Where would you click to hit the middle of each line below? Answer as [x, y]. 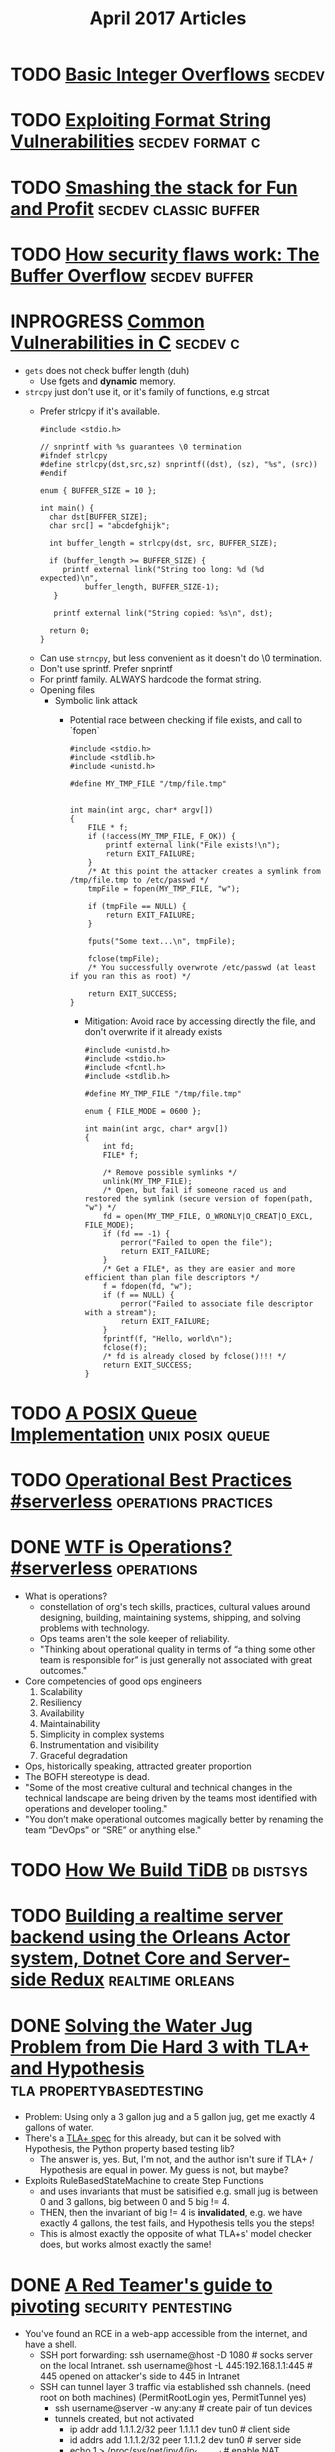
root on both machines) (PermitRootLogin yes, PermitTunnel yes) [173, 2398]
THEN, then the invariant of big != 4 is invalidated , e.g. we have [171, 2213]
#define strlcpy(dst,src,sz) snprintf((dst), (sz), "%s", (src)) [178, 464]
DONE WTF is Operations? [121, 1547]
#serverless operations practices [141, 1501]
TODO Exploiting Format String [141, 120]
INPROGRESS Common [107, 321]
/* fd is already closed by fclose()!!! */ [194, 1356]
